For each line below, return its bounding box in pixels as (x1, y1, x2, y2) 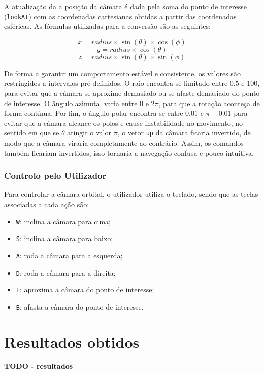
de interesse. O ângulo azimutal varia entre (4, 97, 138, 108)
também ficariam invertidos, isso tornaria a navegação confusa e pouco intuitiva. (4, 147, 254, 158)
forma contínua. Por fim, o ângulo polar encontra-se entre (4, 108, 183, 118)
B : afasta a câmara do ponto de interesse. (16, 301, 144, 312)
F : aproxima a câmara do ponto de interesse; (16, 284, 154, 295)
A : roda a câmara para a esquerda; (16, 250, 123, 260)
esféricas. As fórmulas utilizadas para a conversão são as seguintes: (4, 21, 211, 31)
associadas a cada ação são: (4, 199, 89, 210)
